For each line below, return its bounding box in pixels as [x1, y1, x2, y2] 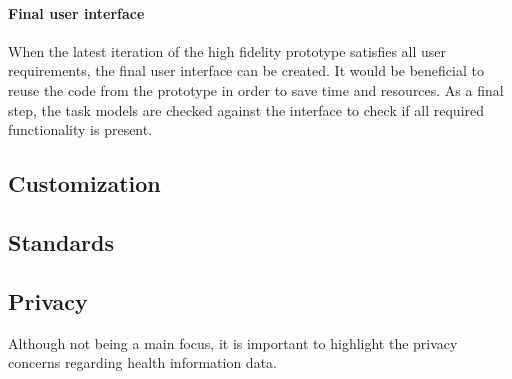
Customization [8, 168, 161, 199]
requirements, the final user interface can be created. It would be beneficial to [8, 60, 484, 81]
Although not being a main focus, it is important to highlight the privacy [8, 332, 458, 353]
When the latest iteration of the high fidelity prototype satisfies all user [8, 40, 447, 61]
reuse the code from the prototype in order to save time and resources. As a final [8, 79, 504, 100]
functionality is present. [8, 119, 153, 140]
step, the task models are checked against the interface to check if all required [8, 99, 485, 120]
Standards [8, 226, 115, 257]
